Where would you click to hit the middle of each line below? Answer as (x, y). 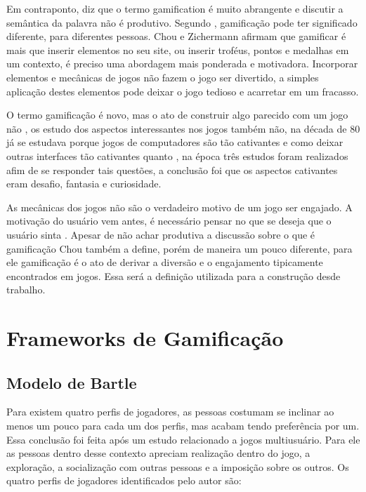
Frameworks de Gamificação (145, 338)
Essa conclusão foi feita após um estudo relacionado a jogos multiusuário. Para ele (183, 439)
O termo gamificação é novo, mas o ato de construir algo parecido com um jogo (177, 115)
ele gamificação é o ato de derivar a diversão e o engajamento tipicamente (165, 262)
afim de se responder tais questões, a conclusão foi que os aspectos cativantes (172, 169)
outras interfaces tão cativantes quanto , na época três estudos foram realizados (177, 155)
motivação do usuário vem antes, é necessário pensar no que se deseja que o (169, 221)
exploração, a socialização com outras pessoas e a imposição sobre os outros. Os (178, 466)
